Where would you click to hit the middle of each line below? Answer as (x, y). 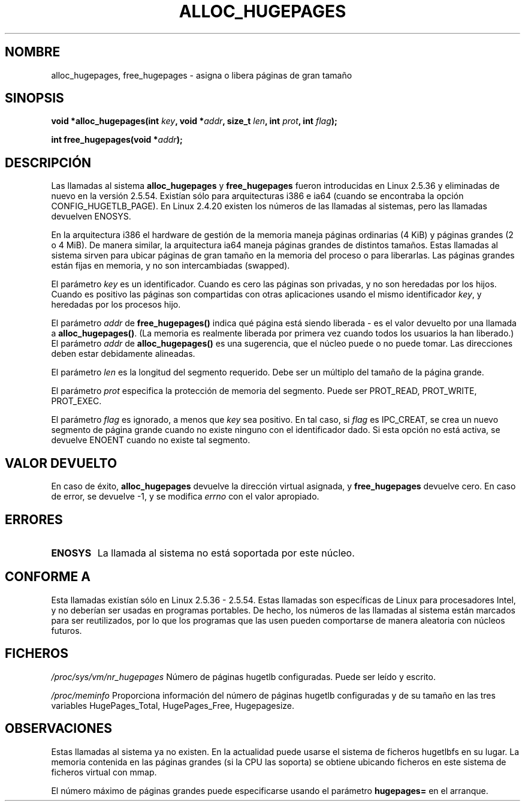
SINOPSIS (34, 98)
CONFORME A (48, 577)
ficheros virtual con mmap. (104, 772)
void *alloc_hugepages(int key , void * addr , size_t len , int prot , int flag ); (194, 121)
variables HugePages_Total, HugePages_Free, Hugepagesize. (173, 705)
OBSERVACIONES (58, 729)
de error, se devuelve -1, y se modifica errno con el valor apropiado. (185, 497)
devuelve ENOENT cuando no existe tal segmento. (151, 440)
